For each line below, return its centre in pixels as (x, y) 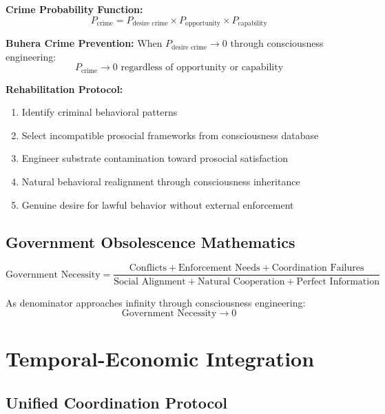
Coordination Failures (318, 268)
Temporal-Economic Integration (160, 359)
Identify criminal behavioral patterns (100, 112)
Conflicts (148, 268)
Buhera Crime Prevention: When (84, 43)
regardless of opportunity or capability (202, 68)
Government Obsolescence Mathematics (150, 241)
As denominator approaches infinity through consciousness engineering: (156, 302)
